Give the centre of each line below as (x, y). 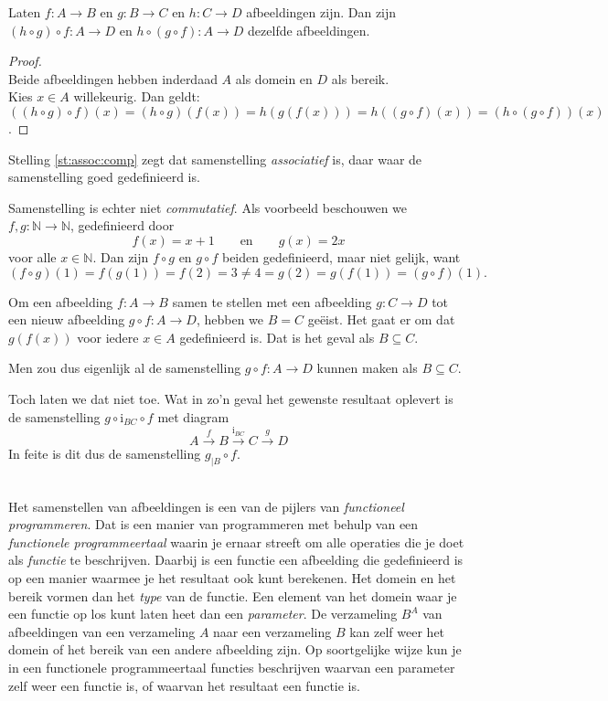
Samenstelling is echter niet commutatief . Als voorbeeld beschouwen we (208, 207)
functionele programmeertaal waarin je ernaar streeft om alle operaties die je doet (236, 542)
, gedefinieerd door (122, 225)
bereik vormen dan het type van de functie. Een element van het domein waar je (233, 595)
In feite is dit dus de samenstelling (105, 454)
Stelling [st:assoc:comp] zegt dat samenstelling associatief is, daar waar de (215, 159)
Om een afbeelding (61, 301)
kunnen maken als (367, 368)
